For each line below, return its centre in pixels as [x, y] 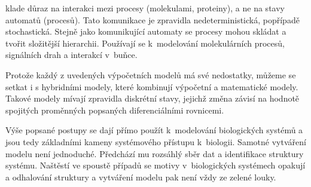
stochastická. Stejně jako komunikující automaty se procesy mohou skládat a [146, 31]
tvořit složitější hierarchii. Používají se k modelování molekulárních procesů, [145, 43]
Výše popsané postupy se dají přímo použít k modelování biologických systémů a [154, 130]
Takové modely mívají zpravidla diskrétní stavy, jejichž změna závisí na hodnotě [153, 98]
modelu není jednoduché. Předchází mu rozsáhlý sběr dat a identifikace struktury [155, 153]
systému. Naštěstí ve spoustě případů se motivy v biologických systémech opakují [155, 165]
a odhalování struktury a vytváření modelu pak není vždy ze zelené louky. [141, 177]
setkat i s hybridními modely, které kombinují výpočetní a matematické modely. [152, 86]
